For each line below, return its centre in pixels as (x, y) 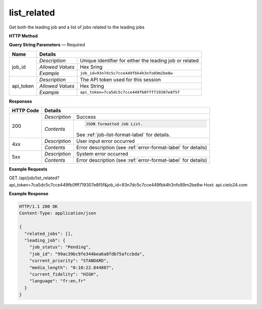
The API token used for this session (120, 79)
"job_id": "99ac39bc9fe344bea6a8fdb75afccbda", (87, 254)
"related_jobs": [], (49, 233)
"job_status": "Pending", (60, 247)
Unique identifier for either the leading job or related (139, 61)
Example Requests (28, 169)
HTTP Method (24, 36)
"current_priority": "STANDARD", (69, 261)
